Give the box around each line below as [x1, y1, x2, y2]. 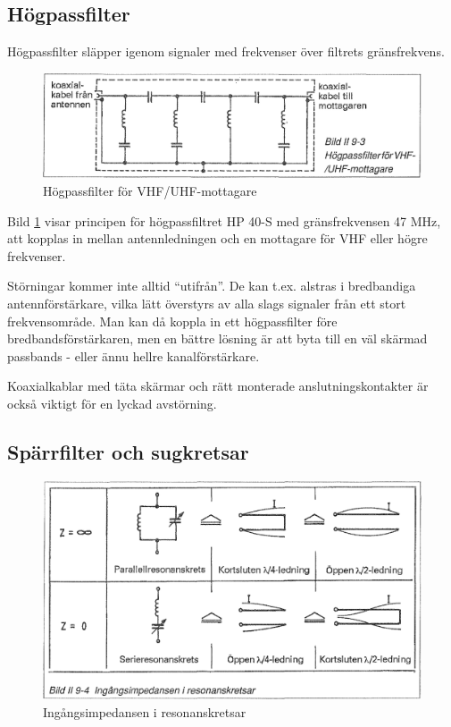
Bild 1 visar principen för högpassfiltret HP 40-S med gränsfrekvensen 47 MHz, [7, 211, 441, 230]
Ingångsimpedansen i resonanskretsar [43, 702, 246, 721]
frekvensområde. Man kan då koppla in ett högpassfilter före [7, 311, 338, 330]
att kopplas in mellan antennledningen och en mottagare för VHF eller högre [7, 229, 428, 248]
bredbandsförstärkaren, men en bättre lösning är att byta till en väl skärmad [7, 329, 428, 348]
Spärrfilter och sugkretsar [7, 437, 249, 465]
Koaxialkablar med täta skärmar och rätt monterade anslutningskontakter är [7, 376, 429, 395]
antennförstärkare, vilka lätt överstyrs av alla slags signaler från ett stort [7, 293, 406, 312]
